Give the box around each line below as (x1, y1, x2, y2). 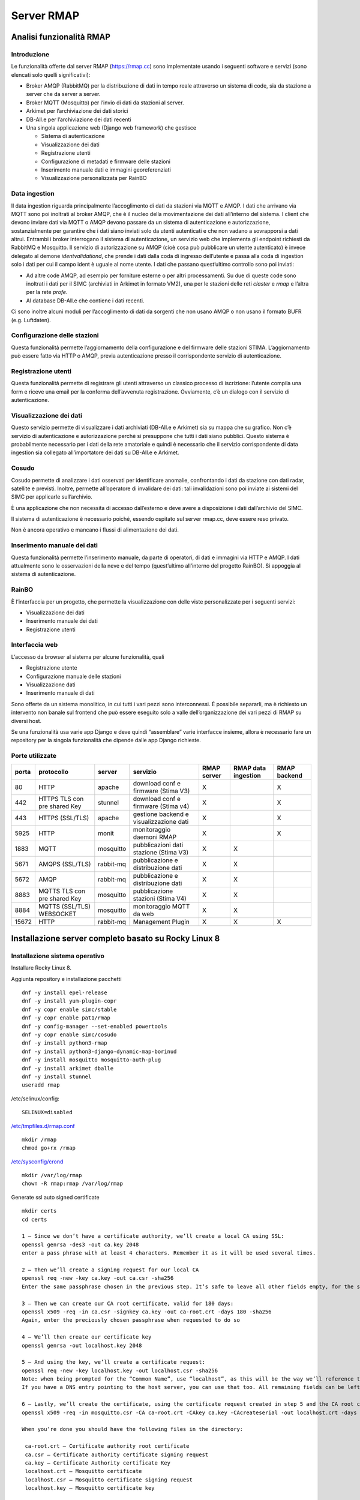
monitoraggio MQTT (133, 902, 190, 910)
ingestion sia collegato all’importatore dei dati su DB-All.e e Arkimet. (11, 449, 179, 456)
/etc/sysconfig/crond (11, 1158, 64, 1165)
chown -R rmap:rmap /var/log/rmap (22, 1180, 123, 1187)
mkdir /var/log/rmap (22, 1172, 82, 1179)
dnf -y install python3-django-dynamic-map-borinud (22, 1048, 177, 1055)
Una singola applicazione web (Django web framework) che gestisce (26, 124, 197, 131)
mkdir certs (22, 1208, 57, 1214)
